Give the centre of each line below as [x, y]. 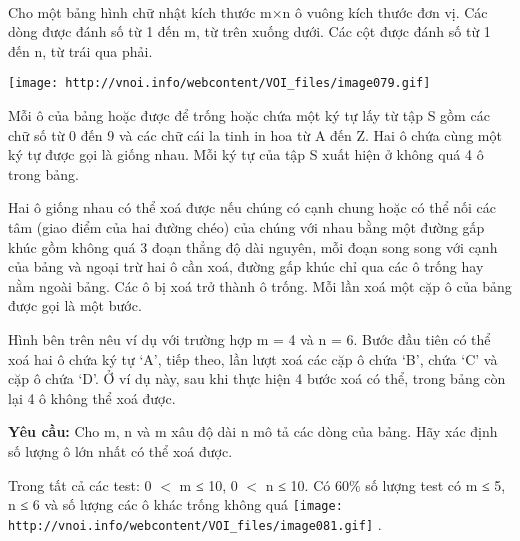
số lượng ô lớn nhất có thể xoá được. [120, 450]
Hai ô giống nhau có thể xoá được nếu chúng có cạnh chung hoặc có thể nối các [252, 207]
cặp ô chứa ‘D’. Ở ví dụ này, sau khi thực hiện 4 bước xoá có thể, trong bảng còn [257, 378]
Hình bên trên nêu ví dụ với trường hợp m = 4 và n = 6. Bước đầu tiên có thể [249, 338]
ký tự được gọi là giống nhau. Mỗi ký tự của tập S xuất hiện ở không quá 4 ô [246, 154]
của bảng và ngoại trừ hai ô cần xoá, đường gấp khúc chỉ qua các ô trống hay [246, 266]
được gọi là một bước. [75, 305]
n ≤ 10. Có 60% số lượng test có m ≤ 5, [385, 484]
